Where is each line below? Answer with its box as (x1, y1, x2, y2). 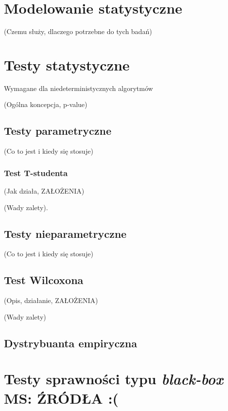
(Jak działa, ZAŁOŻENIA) (4, 186, 85, 196)
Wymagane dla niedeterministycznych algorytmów (4, 83, 153, 93)
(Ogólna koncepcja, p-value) (4, 99, 88, 109)
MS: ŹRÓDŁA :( (4, 388, 119, 408)
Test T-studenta (4, 166, 68, 179)
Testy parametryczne (4, 123, 111, 138)
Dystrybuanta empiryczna (4, 335, 138, 350)
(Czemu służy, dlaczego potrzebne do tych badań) (4, 26, 152, 36)
